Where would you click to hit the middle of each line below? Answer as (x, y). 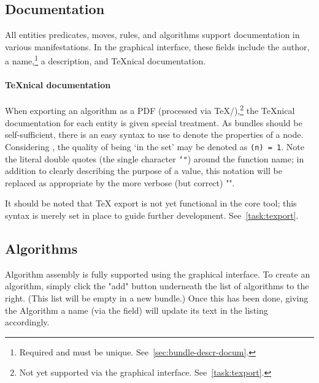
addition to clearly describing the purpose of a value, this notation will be (144, 171)
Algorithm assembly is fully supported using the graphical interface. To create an (158, 274)
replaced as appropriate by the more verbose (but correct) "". (120, 182)
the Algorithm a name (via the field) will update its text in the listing (136, 310)
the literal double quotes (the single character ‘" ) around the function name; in (155, 158)
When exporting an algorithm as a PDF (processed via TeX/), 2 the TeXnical (150, 110)
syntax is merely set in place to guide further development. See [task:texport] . (152, 215)
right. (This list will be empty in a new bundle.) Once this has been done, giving (157, 298)
